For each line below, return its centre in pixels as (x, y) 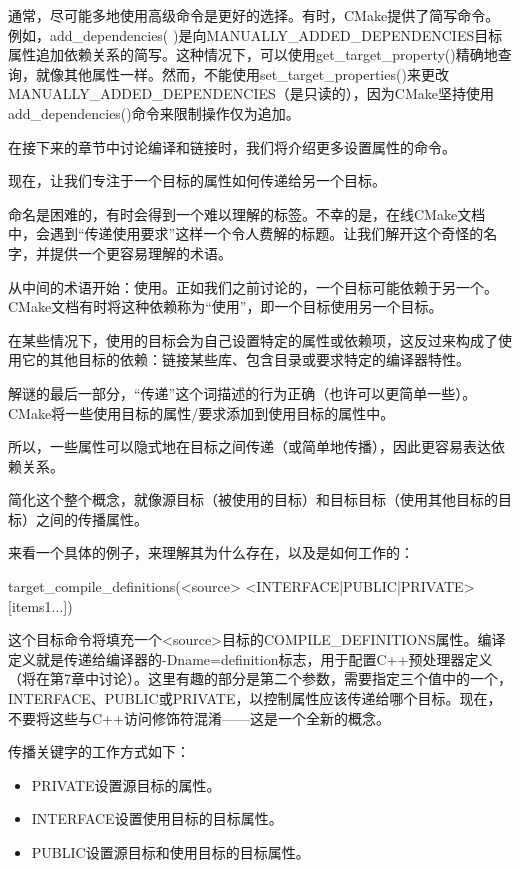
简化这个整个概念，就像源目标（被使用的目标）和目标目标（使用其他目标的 (253, 499)
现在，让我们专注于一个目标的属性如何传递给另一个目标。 (197, 180)
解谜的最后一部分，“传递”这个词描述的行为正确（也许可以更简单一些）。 (242, 392)
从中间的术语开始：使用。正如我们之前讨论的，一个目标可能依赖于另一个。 (253, 286)
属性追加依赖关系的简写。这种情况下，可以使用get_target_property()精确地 (253, 54)
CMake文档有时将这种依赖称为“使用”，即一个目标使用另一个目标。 (225, 306)
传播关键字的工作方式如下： (99, 751)
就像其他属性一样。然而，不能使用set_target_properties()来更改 (242, 73)
